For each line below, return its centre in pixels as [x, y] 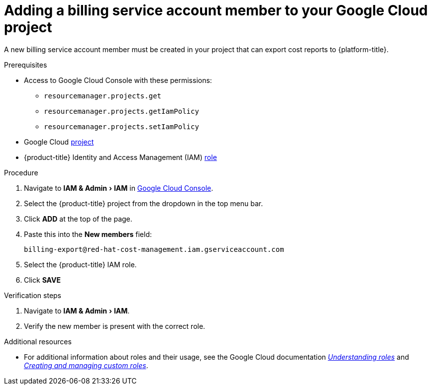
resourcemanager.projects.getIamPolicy [121, 111]
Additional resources [38, 341]
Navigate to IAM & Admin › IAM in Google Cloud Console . [119, 188]
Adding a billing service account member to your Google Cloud [216, 10]
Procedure [21, 172]
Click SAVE [42, 280]
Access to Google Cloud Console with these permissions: [118, 80]
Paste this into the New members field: [88, 234]
